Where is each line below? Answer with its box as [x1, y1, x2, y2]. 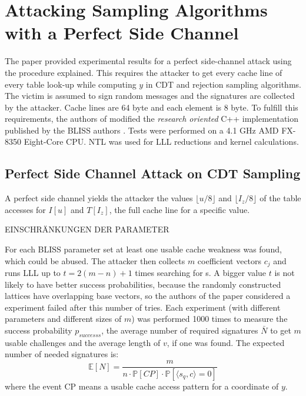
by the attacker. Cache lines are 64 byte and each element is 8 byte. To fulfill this [5, 101, 298, 113]
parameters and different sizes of [5, 312, 122, 325]
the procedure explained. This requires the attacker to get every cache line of [5, 66, 282, 78]
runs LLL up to [5, 267, 61, 279]
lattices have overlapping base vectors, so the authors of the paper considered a [5, 289, 291, 302]
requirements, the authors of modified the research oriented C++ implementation [5, 112, 299, 125]
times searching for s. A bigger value [135, 267, 267, 279]
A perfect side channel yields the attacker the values [5, 192, 193, 204]
